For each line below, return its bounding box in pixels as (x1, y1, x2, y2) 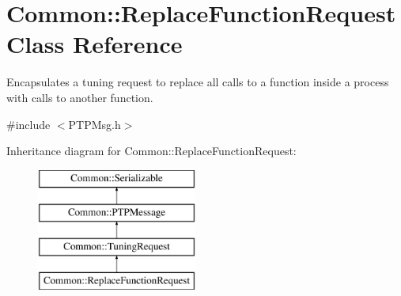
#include (6, 116, 51, 132)
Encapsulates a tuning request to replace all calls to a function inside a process (6, 74, 389, 90)
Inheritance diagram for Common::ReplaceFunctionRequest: (6, 142, 297, 159)
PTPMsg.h (68, 116, 121, 132)
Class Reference (6, 28, 183, 60)
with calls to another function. (6, 89, 153, 105)
